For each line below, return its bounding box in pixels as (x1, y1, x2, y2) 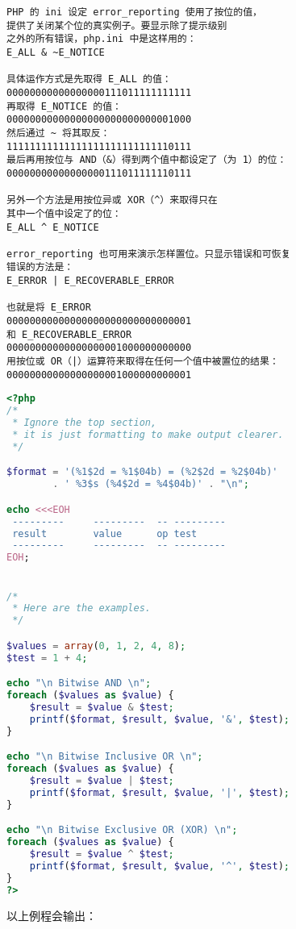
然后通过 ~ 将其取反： (6, 127, 110, 139)
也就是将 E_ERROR (6, 302, 91, 314)
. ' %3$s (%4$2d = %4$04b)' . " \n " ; (52, 478, 249, 490)
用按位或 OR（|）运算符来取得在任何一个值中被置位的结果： (6, 356, 279, 368)
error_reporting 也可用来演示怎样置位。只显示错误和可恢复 (6, 248, 291, 260)
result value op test (12, 527, 198, 539)
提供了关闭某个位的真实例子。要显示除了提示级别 (6, 19, 227, 31)
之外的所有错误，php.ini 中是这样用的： (6, 33, 197, 45)
